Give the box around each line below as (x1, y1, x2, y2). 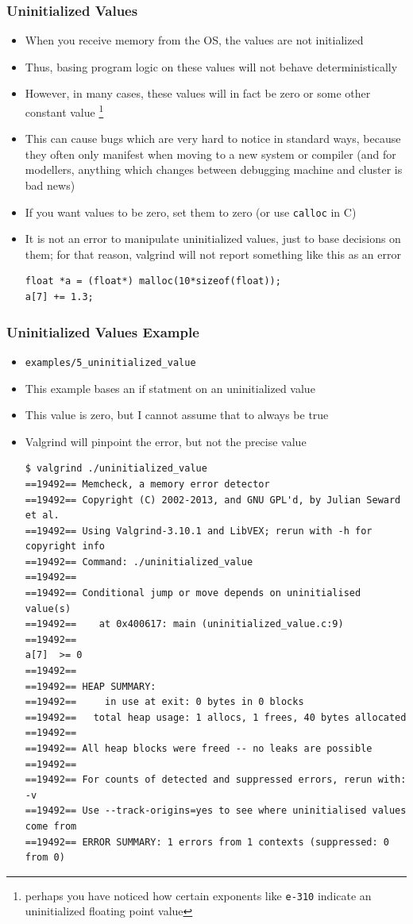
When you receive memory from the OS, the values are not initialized (25, 32, 364, 48)
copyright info (25, 541, 106, 552)
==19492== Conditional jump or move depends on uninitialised (25, 587, 361, 599)
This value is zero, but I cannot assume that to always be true (25, 406, 329, 423)
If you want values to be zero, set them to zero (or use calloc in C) (25, 203, 357, 220)
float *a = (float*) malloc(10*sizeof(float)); (25, 275, 281, 287)
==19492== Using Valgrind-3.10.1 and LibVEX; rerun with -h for (25, 525, 372, 537)
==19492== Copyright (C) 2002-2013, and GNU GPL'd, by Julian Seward (25, 494, 401, 506)
